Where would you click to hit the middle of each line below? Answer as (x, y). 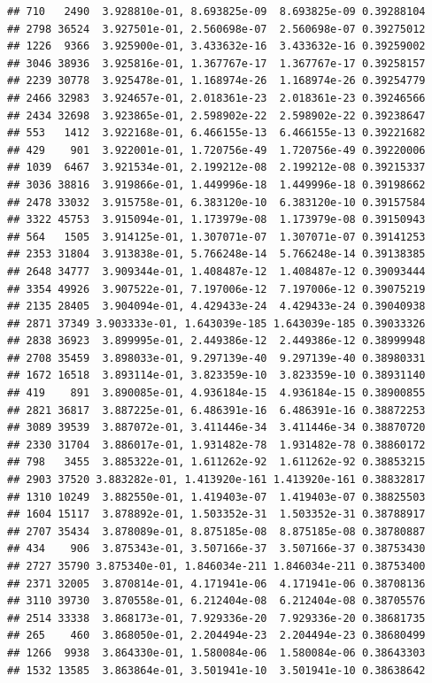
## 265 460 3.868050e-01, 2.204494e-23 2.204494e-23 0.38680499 (216, 636)
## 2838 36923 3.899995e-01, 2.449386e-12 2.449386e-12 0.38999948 (216, 341)
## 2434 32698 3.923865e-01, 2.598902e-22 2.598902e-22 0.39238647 (216, 115)
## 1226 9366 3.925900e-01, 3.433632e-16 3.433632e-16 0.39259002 (216, 46)
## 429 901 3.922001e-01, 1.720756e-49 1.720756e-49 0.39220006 (216, 150)
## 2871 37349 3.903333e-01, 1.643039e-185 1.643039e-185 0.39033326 (216, 323)
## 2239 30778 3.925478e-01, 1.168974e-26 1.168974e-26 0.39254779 (216, 81)
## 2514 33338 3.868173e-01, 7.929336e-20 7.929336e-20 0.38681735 (216, 618)
